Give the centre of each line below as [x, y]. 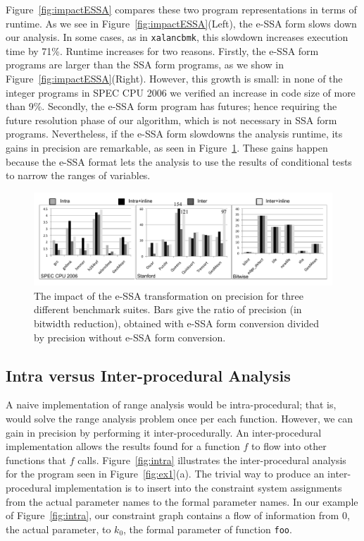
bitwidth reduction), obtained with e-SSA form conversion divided [177, 323]
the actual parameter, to [58, 529]
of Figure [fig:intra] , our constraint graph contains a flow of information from [172, 515]
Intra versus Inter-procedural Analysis [148, 375]
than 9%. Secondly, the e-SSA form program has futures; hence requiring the [171, 106]
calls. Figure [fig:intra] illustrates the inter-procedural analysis [212, 460]
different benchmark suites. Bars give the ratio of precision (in [168, 309]
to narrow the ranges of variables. [78, 175]
